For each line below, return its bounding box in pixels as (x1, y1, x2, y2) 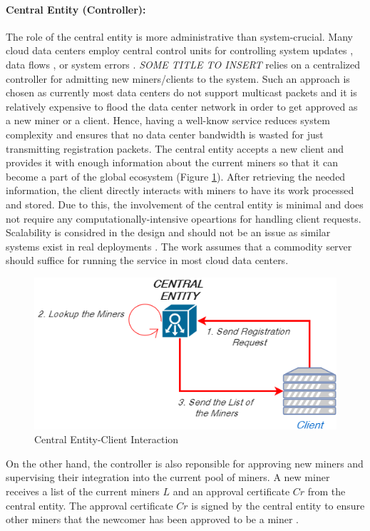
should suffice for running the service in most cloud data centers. (6, 253, 289, 268)
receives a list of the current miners (6, 484, 160, 499)
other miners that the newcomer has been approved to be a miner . (6, 512, 299, 527)
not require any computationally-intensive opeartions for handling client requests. (6, 211, 361, 226)
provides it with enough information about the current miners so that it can (6, 155, 338, 170)
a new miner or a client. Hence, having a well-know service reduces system (6, 113, 330, 128)
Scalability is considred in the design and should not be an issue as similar (6, 225, 331, 240)
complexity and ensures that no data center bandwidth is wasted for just (6, 126, 324, 141)
